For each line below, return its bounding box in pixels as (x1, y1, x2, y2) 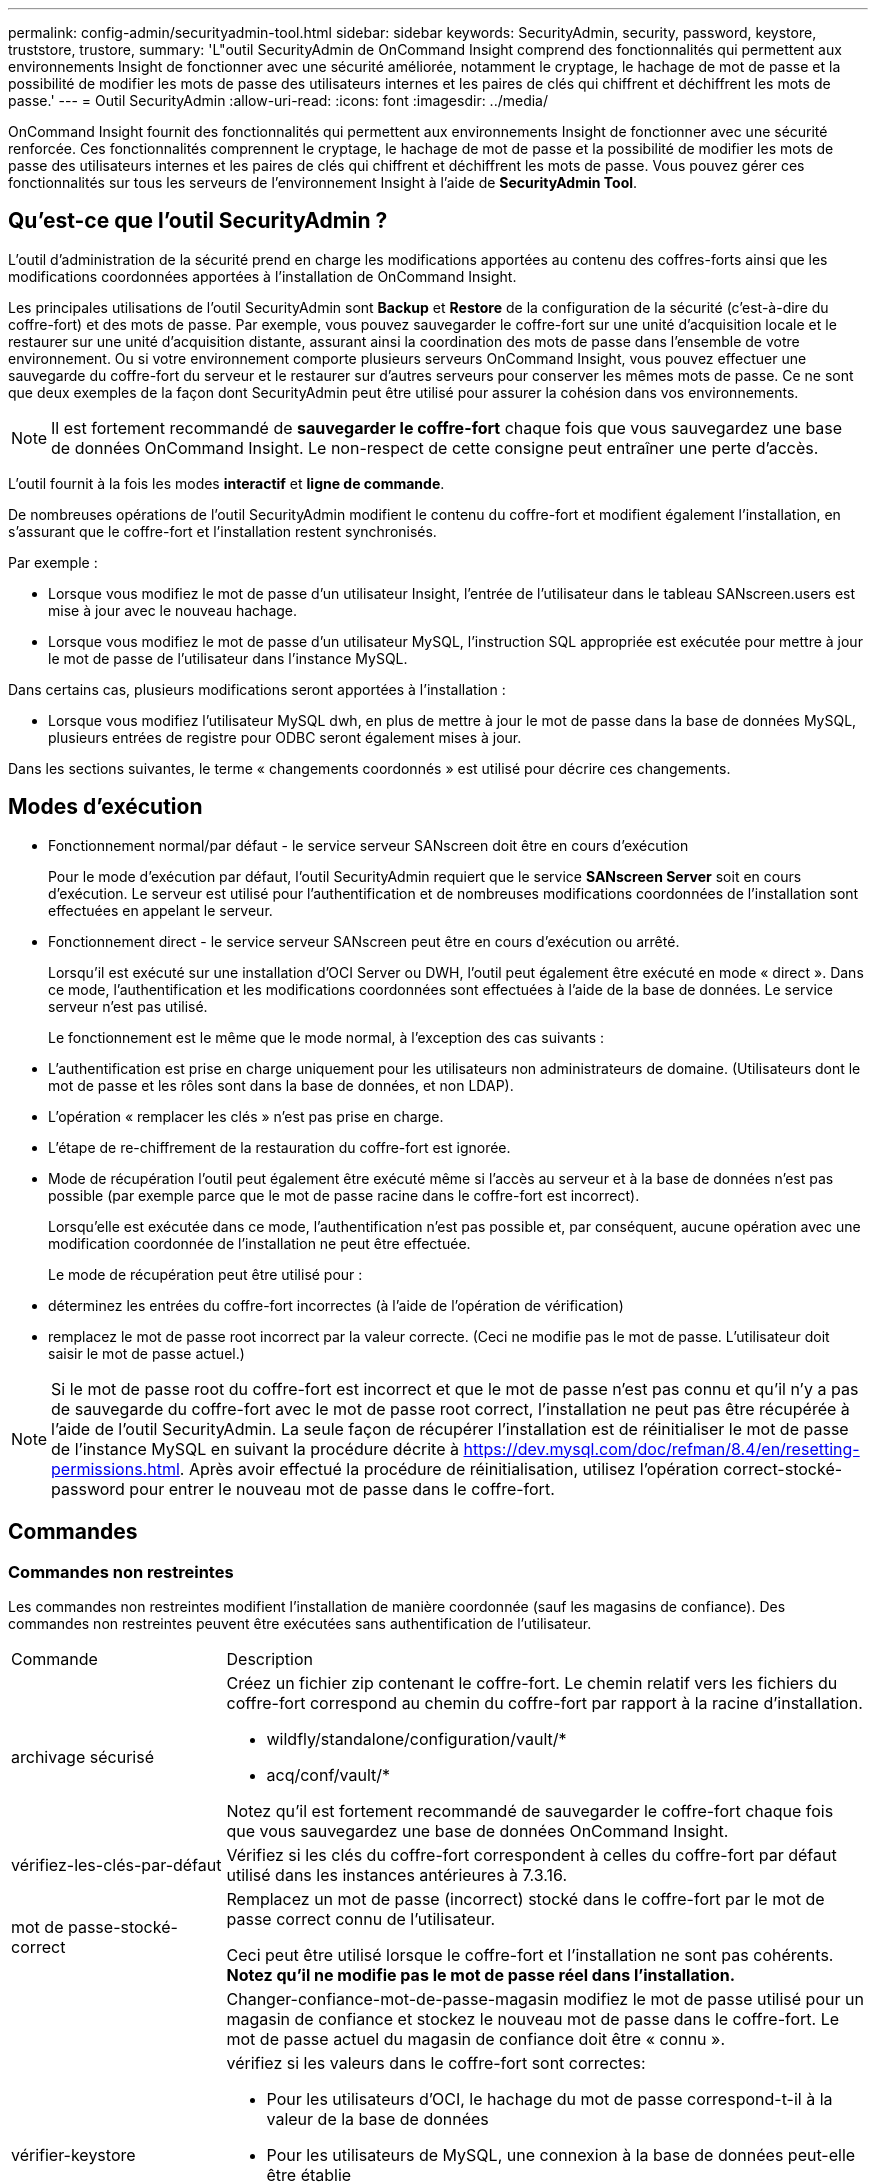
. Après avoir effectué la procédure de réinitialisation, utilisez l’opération (179, 1458, 719, 1479)
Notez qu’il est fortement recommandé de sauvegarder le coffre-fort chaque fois (226, 1800, 834, 1821)
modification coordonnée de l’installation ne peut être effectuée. (48, 1234, 471, 1252)
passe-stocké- (67, 1916, 178, 1937)
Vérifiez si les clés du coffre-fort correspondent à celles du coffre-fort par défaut (226, 1844, 837, 1865)
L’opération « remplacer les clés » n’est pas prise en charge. (48, 1107, 444, 1125)
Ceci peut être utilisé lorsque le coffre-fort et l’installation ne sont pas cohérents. (226, 1944, 834, 1965)
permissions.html (51, 1458, 180, 1479)
